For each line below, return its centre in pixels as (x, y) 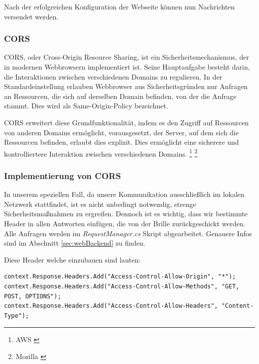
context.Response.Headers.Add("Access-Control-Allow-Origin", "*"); (120, 277)
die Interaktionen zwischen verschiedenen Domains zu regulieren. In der (113, 76)
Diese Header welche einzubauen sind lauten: (72, 259)
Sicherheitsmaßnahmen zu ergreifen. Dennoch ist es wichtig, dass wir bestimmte (126, 214)
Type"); (17, 316)
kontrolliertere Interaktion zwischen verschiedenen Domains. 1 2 (101, 153)
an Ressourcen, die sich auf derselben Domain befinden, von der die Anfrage (120, 96)
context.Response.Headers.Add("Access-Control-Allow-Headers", (111, 306)
